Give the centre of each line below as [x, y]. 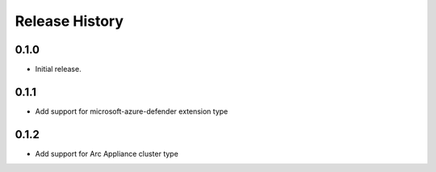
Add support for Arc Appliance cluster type [107, 153]
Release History [69, 21]
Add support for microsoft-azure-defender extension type [132, 111]
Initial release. [58, 69]
